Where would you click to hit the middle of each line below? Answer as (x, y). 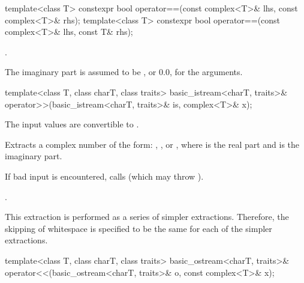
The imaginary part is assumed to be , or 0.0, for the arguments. (124, 72)
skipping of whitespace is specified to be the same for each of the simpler (139, 228)
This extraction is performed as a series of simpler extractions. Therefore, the (147, 217)
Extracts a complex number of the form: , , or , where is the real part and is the (152, 144)
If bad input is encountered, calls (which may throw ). (104, 176)
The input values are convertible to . (72, 124)
